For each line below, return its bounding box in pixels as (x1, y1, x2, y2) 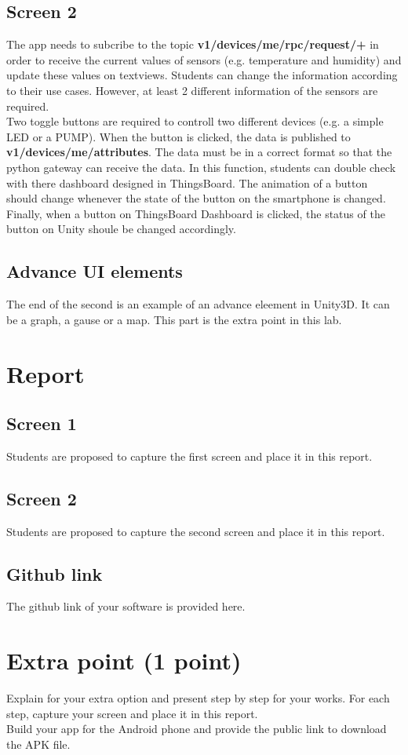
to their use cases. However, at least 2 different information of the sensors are (6, 82, 378, 98)
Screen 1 (6, 411, 77, 436)
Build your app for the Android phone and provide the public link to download (6, 720, 387, 737)
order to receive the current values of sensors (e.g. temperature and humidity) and (6, 51, 402, 67)
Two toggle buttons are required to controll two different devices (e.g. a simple (6, 113, 384, 129)
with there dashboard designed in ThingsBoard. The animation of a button (6, 174, 368, 191)
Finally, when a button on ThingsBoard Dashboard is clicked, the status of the (6, 205, 385, 221)
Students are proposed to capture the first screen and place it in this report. (6, 447, 373, 464)
